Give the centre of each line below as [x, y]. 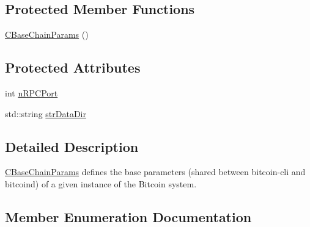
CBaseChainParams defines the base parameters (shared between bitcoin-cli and [155, 172]
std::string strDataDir [46, 113]
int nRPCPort [31, 93]
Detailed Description [72, 146]
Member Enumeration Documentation [128, 216]
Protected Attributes [73, 67]
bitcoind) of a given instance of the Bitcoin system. [101, 183]
